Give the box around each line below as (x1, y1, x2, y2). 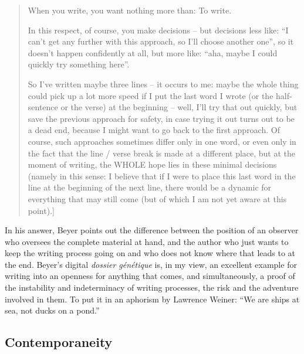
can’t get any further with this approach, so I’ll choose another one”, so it (28, 35, 294, 47)
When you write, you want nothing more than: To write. (28, 4, 232, 16)
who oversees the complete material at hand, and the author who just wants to (5, 235, 289, 247)
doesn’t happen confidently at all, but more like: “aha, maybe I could (28, 46, 278, 59)
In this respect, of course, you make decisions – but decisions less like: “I (28, 23, 289, 36)
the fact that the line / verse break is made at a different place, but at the (28, 147, 296, 159)
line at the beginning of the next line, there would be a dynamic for (28, 181, 272, 193)
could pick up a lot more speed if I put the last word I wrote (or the (28, 89, 273, 101)
